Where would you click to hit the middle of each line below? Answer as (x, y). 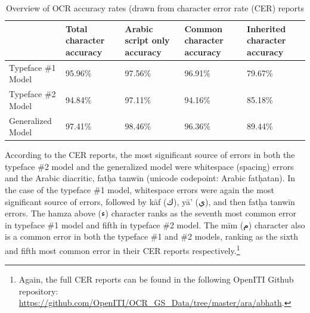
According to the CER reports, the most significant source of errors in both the (150, 155)
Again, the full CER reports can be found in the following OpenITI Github (156, 279)
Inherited (266, 28)
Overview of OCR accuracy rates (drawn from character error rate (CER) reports (155, 8)
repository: (38, 291)
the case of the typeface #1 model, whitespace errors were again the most (139, 189)
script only (147, 40)
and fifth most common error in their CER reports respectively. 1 (123, 249)
